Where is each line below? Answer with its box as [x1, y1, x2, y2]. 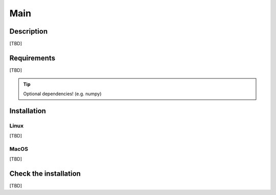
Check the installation [9, 169, 81, 178]
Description [9, 27, 48, 36]
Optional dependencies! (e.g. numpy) [23, 91, 102, 97]
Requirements [9, 53, 56, 62]
